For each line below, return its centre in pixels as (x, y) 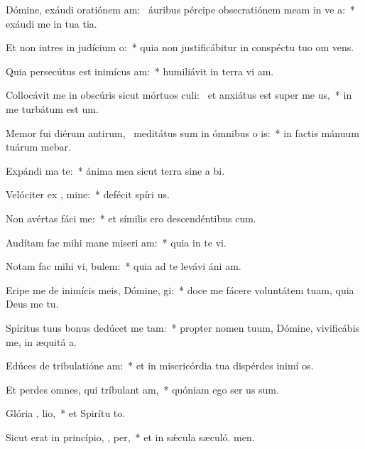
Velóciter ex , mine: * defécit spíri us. (88, 194)
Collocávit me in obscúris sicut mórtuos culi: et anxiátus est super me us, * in (179, 95)
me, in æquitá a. (41, 341)
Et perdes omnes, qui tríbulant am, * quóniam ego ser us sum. (142, 389)
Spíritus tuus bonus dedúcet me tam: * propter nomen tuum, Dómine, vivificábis (183, 327)
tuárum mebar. (38, 147)
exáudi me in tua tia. (51, 23)
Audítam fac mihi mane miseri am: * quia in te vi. (116, 242)
